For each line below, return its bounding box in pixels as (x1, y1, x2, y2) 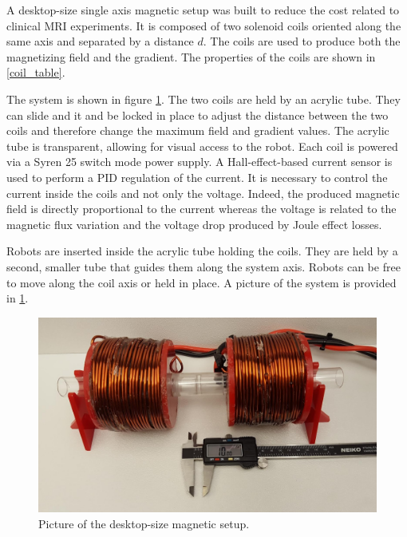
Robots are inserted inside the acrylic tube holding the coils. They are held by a (6, 243, 398, 259)
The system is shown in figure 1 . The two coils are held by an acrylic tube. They (6, 90, 401, 107)
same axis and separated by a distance (6, 33, 194, 49)
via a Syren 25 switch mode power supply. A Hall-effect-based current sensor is (6, 153, 393, 170)
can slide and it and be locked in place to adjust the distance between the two (6, 106, 389, 123)
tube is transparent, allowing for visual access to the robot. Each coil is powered (6, 137, 398, 154)
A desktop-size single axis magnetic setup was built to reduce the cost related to (6, 2, 400, 18)
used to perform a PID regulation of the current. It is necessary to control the (6, 168, 388, 185)
